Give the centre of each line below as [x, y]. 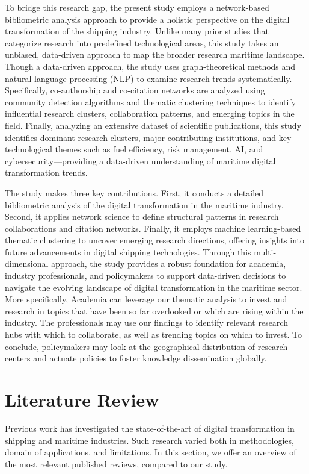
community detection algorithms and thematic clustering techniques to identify [151, 101]
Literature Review [82, 399]
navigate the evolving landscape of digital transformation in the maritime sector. [154, 287]
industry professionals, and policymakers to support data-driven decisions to [145, 276]
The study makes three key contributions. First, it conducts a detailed [134, 192]
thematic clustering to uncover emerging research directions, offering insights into [155, 240]
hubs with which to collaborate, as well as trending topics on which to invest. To [153, 335]
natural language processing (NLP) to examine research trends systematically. [148, 78]
